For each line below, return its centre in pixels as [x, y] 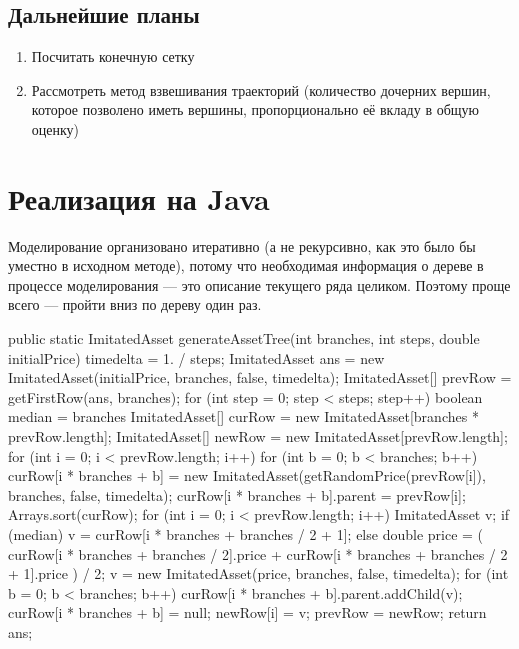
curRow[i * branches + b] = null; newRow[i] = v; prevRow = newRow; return [247, 612]
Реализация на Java [139, 197]
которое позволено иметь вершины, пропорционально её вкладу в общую [255, 109]
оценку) [55, 128]
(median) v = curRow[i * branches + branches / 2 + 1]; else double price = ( [246, 534]
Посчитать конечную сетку [113, 56]
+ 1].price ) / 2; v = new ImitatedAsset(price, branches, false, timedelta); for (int [258, 573]
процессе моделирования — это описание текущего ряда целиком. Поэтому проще [259, 284]
